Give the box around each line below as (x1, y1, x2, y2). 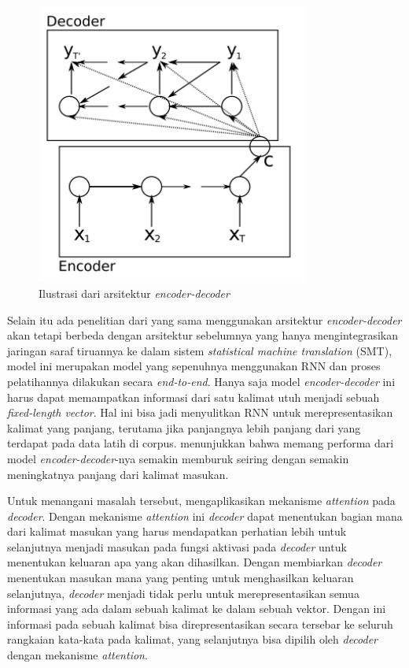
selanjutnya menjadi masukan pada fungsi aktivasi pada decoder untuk (7, 538, 347, 555)
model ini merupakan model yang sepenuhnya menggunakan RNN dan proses (7, 358, 381, 374)
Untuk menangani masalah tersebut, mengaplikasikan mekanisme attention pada (7, 492, 396, 509)
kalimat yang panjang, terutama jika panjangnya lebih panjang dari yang (7, 419, 361, 436)
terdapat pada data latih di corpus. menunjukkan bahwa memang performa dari (7, 435, 394, 451)
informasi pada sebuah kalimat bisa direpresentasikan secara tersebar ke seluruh (7, 615, 393, 632)
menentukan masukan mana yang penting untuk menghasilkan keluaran (7, 570, 354, 586)
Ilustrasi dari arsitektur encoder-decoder (39, 284, 230, 301)
